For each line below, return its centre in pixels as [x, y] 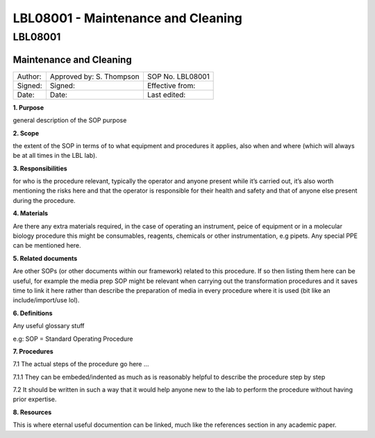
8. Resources [32, 412]
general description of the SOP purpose [70, 120]
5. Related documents [45, 258]
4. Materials [31, 213]
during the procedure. [44, 200]
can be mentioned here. [47, 245]
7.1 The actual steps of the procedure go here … [81, 364]
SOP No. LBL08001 [178, 76]
